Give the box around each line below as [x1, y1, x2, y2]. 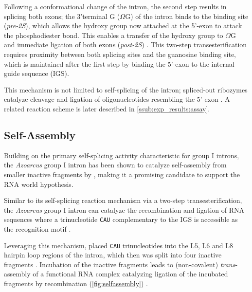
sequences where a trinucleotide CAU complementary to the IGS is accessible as [4, 214, 238, 224]
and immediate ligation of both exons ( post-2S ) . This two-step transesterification [4, 39, 247, 50]
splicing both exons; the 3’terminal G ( [4, 11, 120, 21]
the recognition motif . [4, 223, 71, 234]
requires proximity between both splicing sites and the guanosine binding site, [4, 49, 236, 59]
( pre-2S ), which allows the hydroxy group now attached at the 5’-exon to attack [4, 20, 242, 31]
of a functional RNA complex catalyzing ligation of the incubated [33, 269, 228, 279]
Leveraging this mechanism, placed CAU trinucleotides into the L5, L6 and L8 [4, 240, 233, 250]
